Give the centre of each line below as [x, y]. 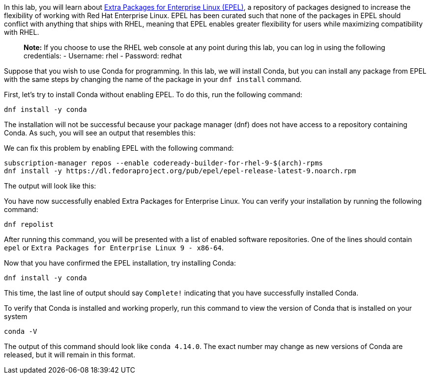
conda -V [21, 331]
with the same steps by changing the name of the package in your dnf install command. [153, 79]
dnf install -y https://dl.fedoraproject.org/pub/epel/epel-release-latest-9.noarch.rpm [180, 171]
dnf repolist [29, 224]
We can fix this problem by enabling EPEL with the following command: [119, 148]
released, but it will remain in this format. [70, 355]
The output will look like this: [50, 186]
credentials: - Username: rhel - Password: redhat [103, 56]
